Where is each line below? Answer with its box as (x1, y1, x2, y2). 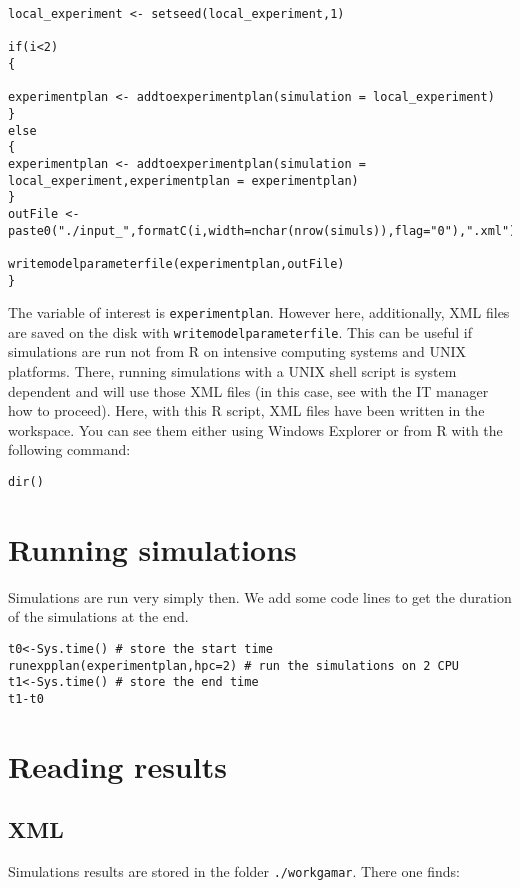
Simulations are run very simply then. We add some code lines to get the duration (8, 586, 512, 607)
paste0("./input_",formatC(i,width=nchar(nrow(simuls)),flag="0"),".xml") (8, 223, 517, 238)
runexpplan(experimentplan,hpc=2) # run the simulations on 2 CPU (8, 658, 460, 673)
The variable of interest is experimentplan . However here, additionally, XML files (8, 302, 510, 323)
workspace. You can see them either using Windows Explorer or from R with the (8, 419, 503, 440)
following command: (8, 439, 131, 460)
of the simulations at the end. (8, 606, 189, 627)
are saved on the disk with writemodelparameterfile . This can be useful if (8, 321, 473, 342)
